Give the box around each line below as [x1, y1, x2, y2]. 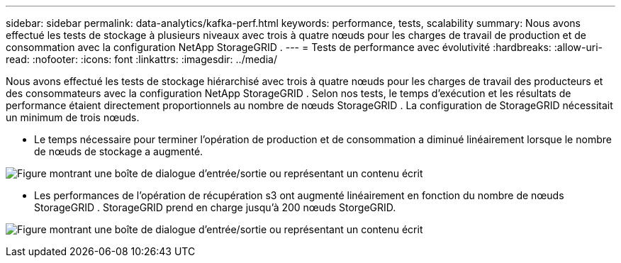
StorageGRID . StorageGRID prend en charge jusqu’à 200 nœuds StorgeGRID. [34, 201, 396, 213]
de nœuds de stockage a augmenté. [34, 145, 203, 157]
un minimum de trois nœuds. [6, 111, 140, 123]
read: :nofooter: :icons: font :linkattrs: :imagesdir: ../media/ [6, 53, 277, 65]
